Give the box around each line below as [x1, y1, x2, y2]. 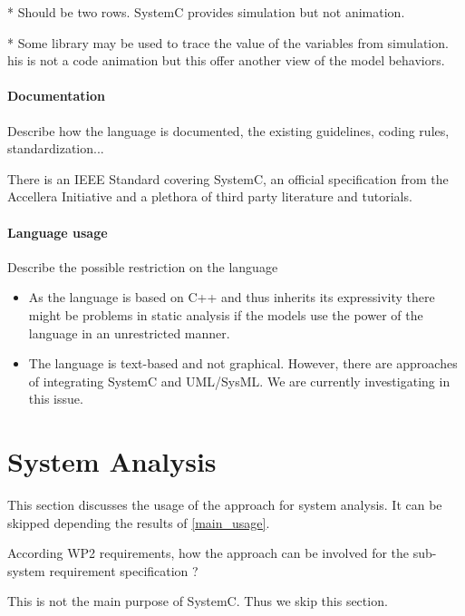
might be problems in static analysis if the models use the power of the [28, 305, 423, 324]
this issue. [28, 389, 83, 408]
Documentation [7, 86, 106, 105]
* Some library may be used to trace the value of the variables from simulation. [7, 33, 449, 52]
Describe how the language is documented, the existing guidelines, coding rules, [7, 121, 450, 140]
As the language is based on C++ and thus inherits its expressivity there [28, 288, 435, 307]
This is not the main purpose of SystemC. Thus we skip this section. [7, 592, 388, 611]
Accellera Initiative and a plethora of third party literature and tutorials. [7, 187, 412, 206]
